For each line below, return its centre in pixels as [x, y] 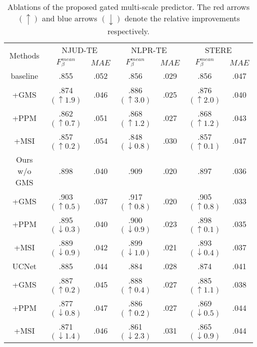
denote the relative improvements [182, 18]
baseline [24, 76]
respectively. [128, 31]
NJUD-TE [80, 50]
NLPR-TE [149, 50]
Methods [24, 56]
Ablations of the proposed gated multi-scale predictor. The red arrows [128, 7]
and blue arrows [69, 18]
